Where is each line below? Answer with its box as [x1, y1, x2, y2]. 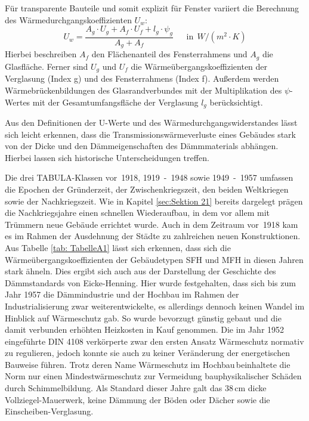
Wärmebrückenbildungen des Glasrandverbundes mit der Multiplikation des [5, 83, 282, 96]
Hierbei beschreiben [5, 48, 77, 60]
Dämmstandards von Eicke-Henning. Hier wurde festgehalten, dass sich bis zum [5, 276, 296, 289]
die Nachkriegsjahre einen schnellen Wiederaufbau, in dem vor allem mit [5, 206, 270, 219]
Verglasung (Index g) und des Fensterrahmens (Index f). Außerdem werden [5, 72, 279, 85]
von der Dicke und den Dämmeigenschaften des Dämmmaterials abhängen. [5, 140, 279, 152]
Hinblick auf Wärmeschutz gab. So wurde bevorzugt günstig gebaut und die [5, 311, 282, 324]
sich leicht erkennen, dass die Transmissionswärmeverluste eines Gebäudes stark [5, 128, 296, 140]
